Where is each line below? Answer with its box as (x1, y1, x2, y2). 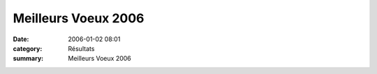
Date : (13, 35, 29, 43)
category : (13, 44, 43, 52)
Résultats (68, 44, 95, 52)
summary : (13, 54, 44, 63)
